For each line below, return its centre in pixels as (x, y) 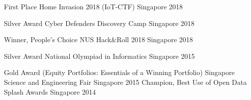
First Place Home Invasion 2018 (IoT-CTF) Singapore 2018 (94, 6)
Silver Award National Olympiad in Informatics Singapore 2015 (99, 56)
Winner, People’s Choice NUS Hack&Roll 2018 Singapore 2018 (98, 39)
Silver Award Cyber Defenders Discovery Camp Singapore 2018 (99, 23)
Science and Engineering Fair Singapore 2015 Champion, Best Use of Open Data (125, 82)
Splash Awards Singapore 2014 (50, 91)
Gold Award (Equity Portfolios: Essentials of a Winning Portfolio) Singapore (119, 72)
